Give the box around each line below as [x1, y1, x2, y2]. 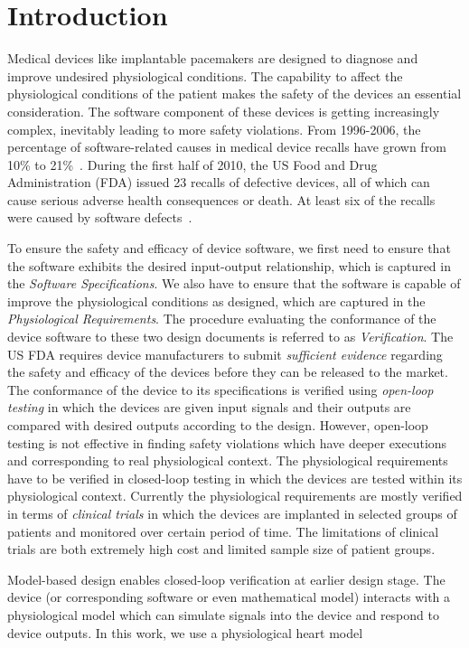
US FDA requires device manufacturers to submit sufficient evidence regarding [7, 344, 443, 363]
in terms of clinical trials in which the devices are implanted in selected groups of [7, 503, 457, 522]
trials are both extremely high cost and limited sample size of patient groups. [7, 540, 436, 559]
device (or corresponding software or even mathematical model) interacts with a [7, 587, 451, 606]
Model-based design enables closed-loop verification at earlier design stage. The [7, 569, 446, 588]
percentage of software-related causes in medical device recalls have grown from [7, 137, 446, 156]
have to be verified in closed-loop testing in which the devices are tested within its [7, 468, 463, 487]
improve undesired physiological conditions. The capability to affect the [7, 66, 403, 85]
